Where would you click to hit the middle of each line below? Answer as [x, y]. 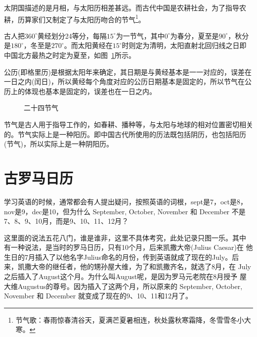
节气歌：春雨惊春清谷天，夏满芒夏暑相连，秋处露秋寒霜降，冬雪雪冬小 [130, 319]
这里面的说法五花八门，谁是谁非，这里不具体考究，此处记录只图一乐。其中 [125, 237]
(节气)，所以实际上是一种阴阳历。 [59, 144]
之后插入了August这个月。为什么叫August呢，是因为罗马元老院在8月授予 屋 [125, 276]
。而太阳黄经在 [88, 45]
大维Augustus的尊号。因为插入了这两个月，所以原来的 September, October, [123, 286]
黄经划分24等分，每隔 [72, 35]
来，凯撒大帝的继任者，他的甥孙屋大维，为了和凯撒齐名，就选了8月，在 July [128, 266]
